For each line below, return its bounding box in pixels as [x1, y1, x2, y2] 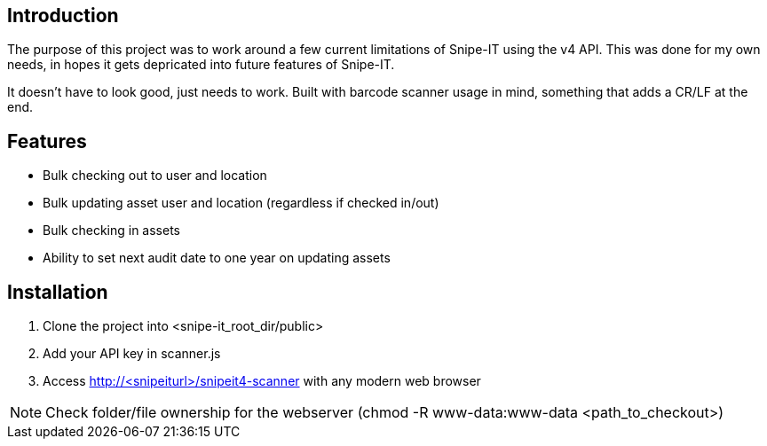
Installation [7, 280, 108, 303]
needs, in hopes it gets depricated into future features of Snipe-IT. [7, 57, 395, 73]
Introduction [7, 4, 119, 27]
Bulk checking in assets [43, 223, 180, 239]
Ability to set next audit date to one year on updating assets [43, 250, 391, 266]
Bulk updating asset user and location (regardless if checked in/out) [43, 195, 439, 211]
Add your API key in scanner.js [43, 346, 221, 362]
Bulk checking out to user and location [43, 168, 267, 184]
